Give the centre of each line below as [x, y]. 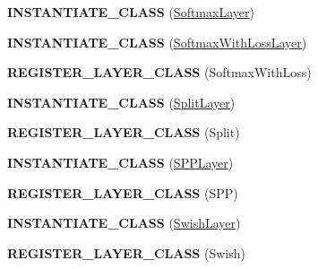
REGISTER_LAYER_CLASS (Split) [124, 132]
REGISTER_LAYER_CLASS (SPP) [123, 192]
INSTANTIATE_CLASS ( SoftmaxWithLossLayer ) [157, 42]
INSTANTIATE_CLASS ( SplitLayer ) [121, 102]
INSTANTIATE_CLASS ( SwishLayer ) [124, 223]
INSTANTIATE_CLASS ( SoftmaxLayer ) [131, 12]
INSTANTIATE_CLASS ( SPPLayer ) [120, 162]
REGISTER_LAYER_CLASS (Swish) [126, 252]
